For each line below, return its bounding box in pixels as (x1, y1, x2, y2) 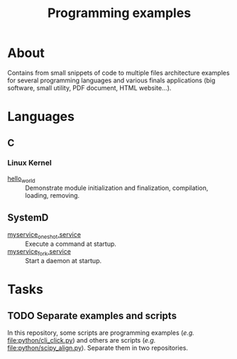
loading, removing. (25, 191, 80, 200)
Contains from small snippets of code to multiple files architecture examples (7, 68, 230, 77)
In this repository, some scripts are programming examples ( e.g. (7, 328, 195, 337)
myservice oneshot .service (7, 230, 82, 241)
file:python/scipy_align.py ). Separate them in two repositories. (7, 343, 188, 353)
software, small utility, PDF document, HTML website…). (7, 83, 172, 92)
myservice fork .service (7, 247, 71, 257)
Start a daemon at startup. (25, 257, 101, 265)
